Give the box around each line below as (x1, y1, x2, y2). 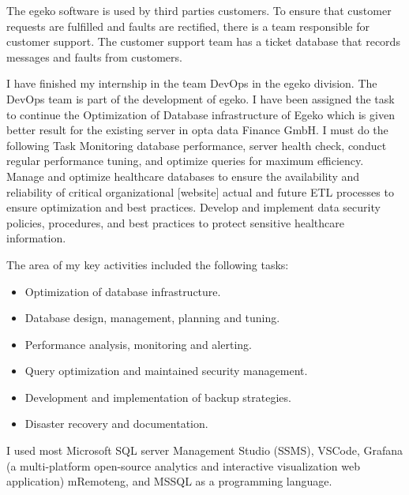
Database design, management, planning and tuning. (24, 309, 280, 326)
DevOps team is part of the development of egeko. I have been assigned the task (6, 90, 395, 107)
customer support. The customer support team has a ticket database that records (6, 33, 400, 50)
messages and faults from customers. (6, 48, 182, 65)
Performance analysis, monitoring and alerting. (24, 336, 252, 352)
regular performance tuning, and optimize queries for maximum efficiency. (6, 152, 364, 169)
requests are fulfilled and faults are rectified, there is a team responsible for (6, 17, 370, 34)
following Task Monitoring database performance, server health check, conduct (6, 137, 387, 153)
